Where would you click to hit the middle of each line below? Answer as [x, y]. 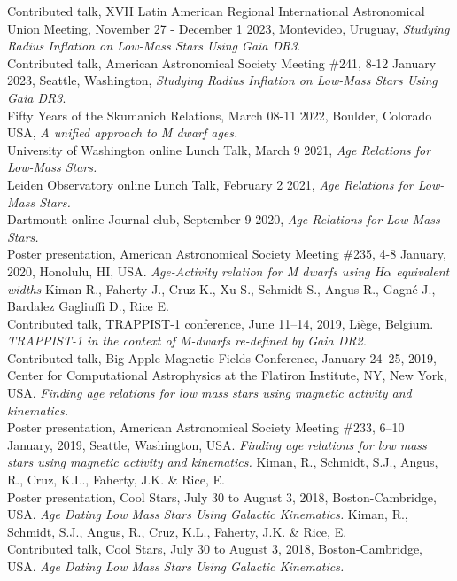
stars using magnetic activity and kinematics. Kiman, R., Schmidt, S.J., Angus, [223, 462]
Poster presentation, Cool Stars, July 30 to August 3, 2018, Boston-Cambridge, [222, 496]
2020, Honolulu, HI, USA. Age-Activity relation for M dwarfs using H [196, 271]
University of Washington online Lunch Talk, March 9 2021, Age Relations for [219, 149]
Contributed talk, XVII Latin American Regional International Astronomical [216, 11]
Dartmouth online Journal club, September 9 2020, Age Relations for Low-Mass [224, 219]
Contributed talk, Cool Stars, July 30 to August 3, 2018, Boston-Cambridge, [215, 549]
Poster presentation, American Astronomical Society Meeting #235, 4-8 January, [227, 254]
